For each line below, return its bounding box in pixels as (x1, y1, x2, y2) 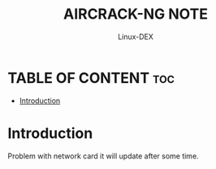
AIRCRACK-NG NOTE (63, 5, 209, 24)
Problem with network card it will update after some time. (7, 151, 200, 161)
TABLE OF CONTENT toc (7, 68, 175, 87)
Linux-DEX (118, 32, 153, 41)
